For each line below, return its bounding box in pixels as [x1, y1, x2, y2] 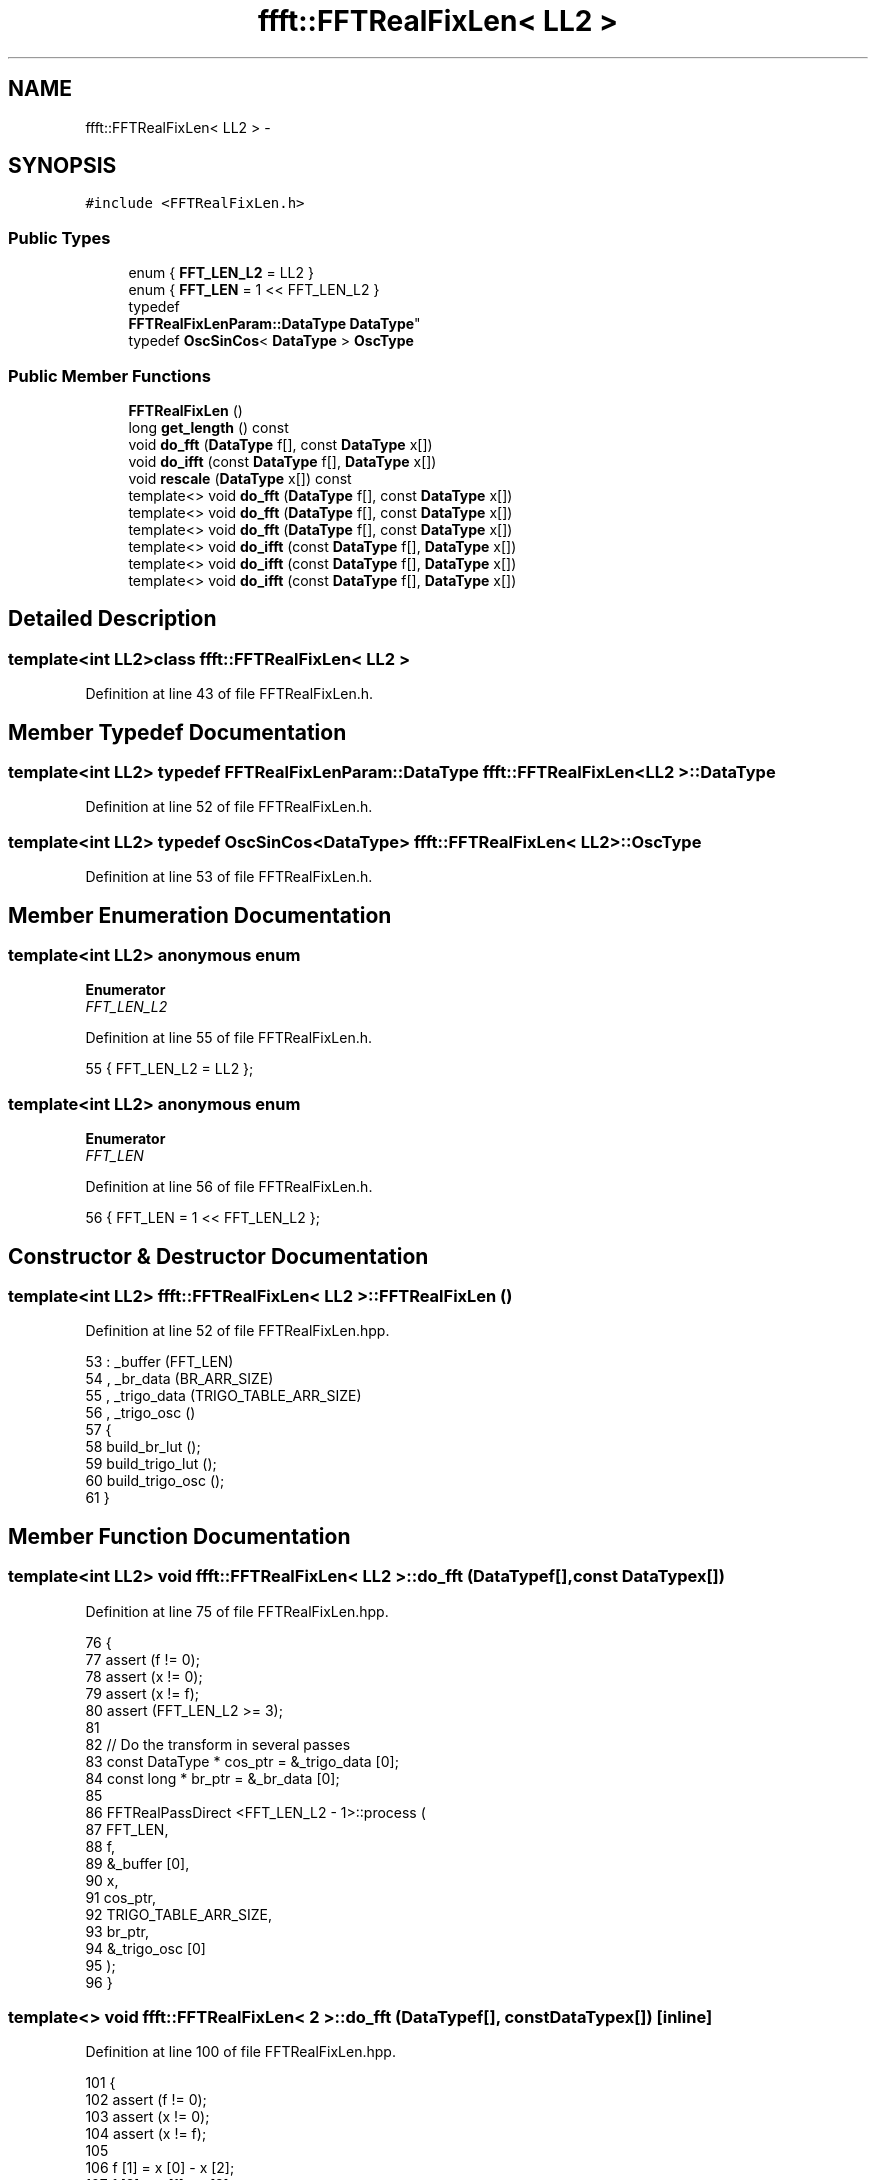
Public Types [8, 227, 111, 248]
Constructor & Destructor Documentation [8, 1243, 429, 1269]
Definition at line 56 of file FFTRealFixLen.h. [85, 1178, 373, 1196]
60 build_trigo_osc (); [85, 1472, 225, 1490]
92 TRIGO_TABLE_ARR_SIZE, [85, 1905, 272, 1923]
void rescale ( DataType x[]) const [128, 469, 352, 487]
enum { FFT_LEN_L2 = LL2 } [128, 264, 314, 282]
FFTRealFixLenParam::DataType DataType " [128, 315, 421, 333]
